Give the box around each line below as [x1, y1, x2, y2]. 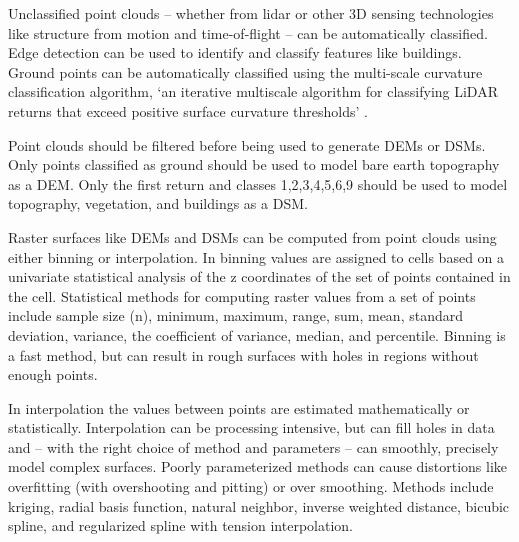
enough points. [8, 364, 98, 385]
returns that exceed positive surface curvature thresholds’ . [8, 100, 368, 121]
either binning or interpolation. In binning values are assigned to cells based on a [8, 246, 505, 267]
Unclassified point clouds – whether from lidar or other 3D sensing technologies [8, 3, 494, 23]
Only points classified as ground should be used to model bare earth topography [8, 154, 500, 175]
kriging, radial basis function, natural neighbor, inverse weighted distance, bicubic [8, 495, 510, 516]
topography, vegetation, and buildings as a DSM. [8, 193, 308, 214]
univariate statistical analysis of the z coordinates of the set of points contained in [8, 266, 511, 287]
